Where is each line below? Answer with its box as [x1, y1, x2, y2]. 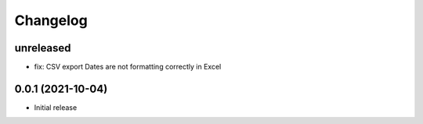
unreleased [14, 41, 71, 55]
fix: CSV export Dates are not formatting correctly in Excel [34, 62, 222, 72]
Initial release [34, 102, 78, 112]
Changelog [14, 12, 88, 29]
